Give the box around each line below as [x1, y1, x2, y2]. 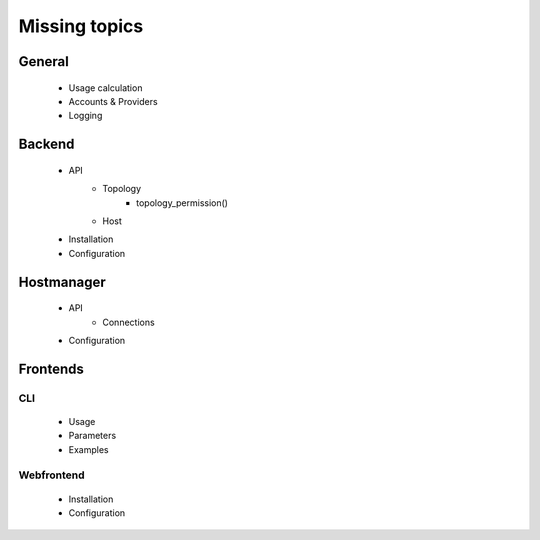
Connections [102, 316, 155, 328]
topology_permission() [136, 196, 229, 209]
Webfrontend [18, 468, 85, 482]
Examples [68, 443, 109, 455]
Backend [18, 136, 75, 153]
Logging [68, 110, 103, 122]
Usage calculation [68, 81, 143, 94]
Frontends [18, 360, 84, 377]
